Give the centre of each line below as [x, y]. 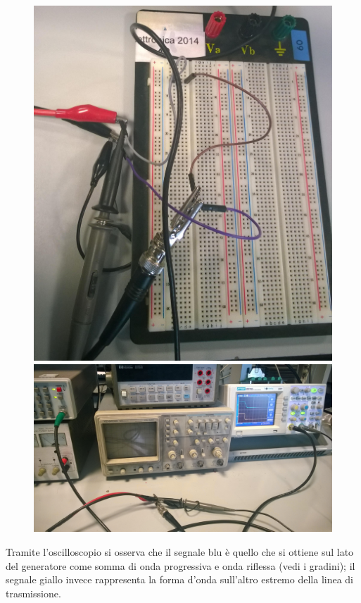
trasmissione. [33, 593]
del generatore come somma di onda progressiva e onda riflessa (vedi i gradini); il [180, 565]
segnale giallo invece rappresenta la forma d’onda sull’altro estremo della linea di [180, 579]
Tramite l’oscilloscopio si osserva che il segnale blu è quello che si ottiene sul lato [180, 551]
